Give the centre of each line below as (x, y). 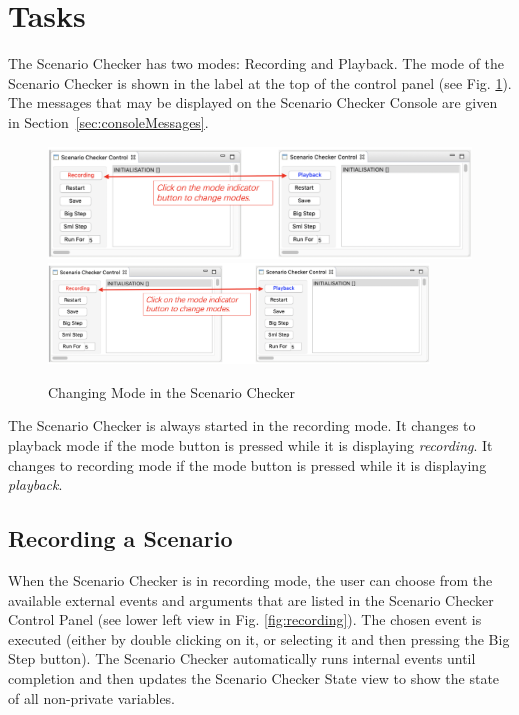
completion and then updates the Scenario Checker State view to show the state (254, 678)
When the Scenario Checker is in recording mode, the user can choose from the (250, 580)
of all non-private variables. (92, 697)
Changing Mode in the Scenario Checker (172, 391)
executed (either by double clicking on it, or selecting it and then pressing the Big (259, 638)
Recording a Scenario (120, 538)
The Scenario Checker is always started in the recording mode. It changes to (242, 425)
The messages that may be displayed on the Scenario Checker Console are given (253, 102)
